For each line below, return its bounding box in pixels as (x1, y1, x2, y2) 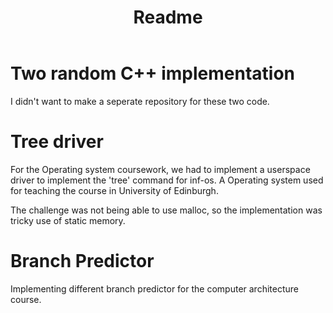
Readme (133, 6, 203, 29)
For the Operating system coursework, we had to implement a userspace (10, 163, 311, 175)
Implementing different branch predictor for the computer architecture (10, 282, 299, 295)
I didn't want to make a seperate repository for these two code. (10, 95, 270, 107)
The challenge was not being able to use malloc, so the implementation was (10, 204, 323, 216)
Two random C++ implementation (10, 62, 296, 85)
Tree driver (10, 131, 104, 153)
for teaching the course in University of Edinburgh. (10, 184, 219, 196)
